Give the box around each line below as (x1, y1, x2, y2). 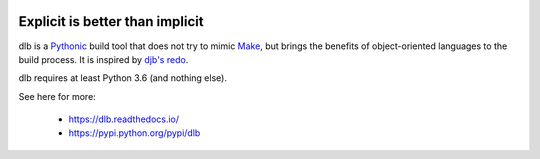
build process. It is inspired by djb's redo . (18, 53, 189, 65)
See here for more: (18, 90, 97, 102)
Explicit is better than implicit (18, 13, 204, 30)
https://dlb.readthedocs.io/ (68, 113, 180, 125)
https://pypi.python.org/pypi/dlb (68, 127, 201, 139)
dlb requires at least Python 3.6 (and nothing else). (18, 72, 227, 84)
